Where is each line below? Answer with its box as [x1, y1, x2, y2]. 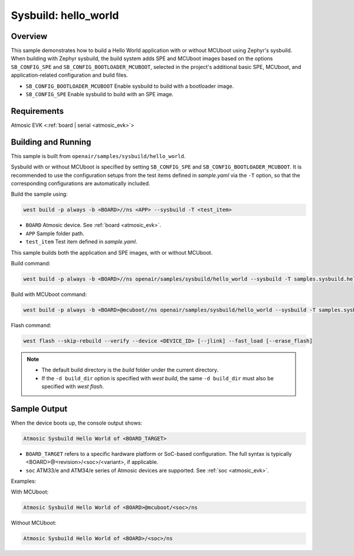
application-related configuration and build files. [11, 71, 128, 79]
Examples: [11, 478, 37, 485]
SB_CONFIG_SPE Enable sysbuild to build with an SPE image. [25, 91, 174, 98]
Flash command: [11, 321, 51, 328]
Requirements [11, 106, 64, 116]
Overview [11, 31, 48, 41]
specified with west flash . [41, 383, 104, 390]
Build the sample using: [11, 190, 68, 198]
